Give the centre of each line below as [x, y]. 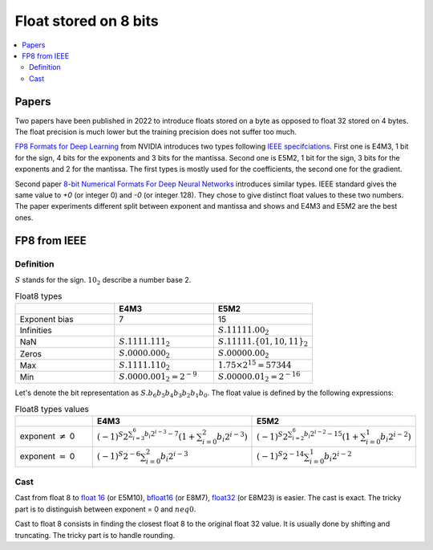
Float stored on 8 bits [87, 21]
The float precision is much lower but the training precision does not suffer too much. [156, 132]
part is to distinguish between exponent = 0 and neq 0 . [105, 509]
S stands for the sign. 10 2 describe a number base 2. [103, 281]
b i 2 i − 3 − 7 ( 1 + [170, 435]
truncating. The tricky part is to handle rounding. [95, 535]
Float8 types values [52, 409]
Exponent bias [47, 319]
